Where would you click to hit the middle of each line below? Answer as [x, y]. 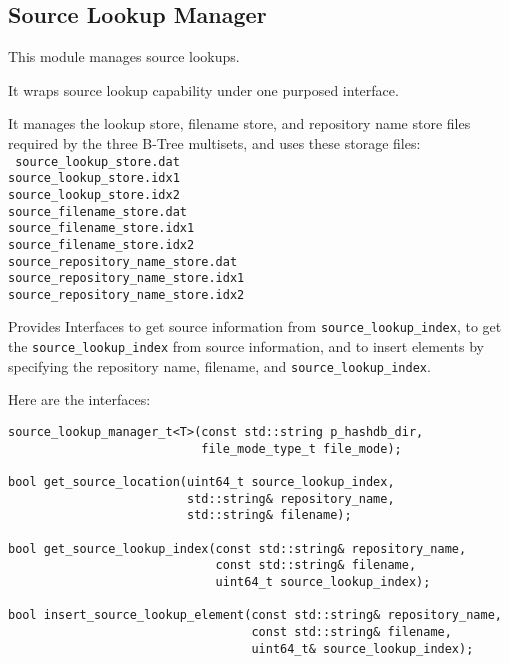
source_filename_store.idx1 [101, 228]
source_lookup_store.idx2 [94, 194]
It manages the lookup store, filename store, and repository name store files [239, 123]
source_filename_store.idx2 [101, 244]
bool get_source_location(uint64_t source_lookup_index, [201, 482]
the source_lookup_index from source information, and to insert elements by [246, 346]
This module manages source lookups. [124, 56]
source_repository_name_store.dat [123, 261]
